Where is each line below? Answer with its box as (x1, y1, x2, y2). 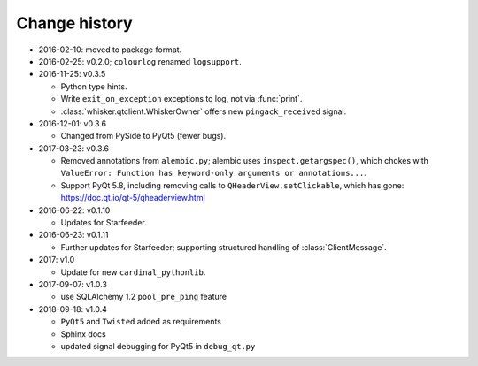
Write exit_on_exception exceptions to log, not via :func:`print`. (60, 94, 303, 104)
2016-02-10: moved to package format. (38, 44, 182, 55)
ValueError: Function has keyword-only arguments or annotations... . (60, 168, 366, 179)
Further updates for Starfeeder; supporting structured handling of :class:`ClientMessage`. (60, 241, 387, 252)
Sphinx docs (60, 328, 106, 339)
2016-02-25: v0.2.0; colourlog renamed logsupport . (38, 56, 243, 66)
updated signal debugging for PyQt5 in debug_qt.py (60, 340, 256, 351)
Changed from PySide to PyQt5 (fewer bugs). (60, 131, 227, 141)
